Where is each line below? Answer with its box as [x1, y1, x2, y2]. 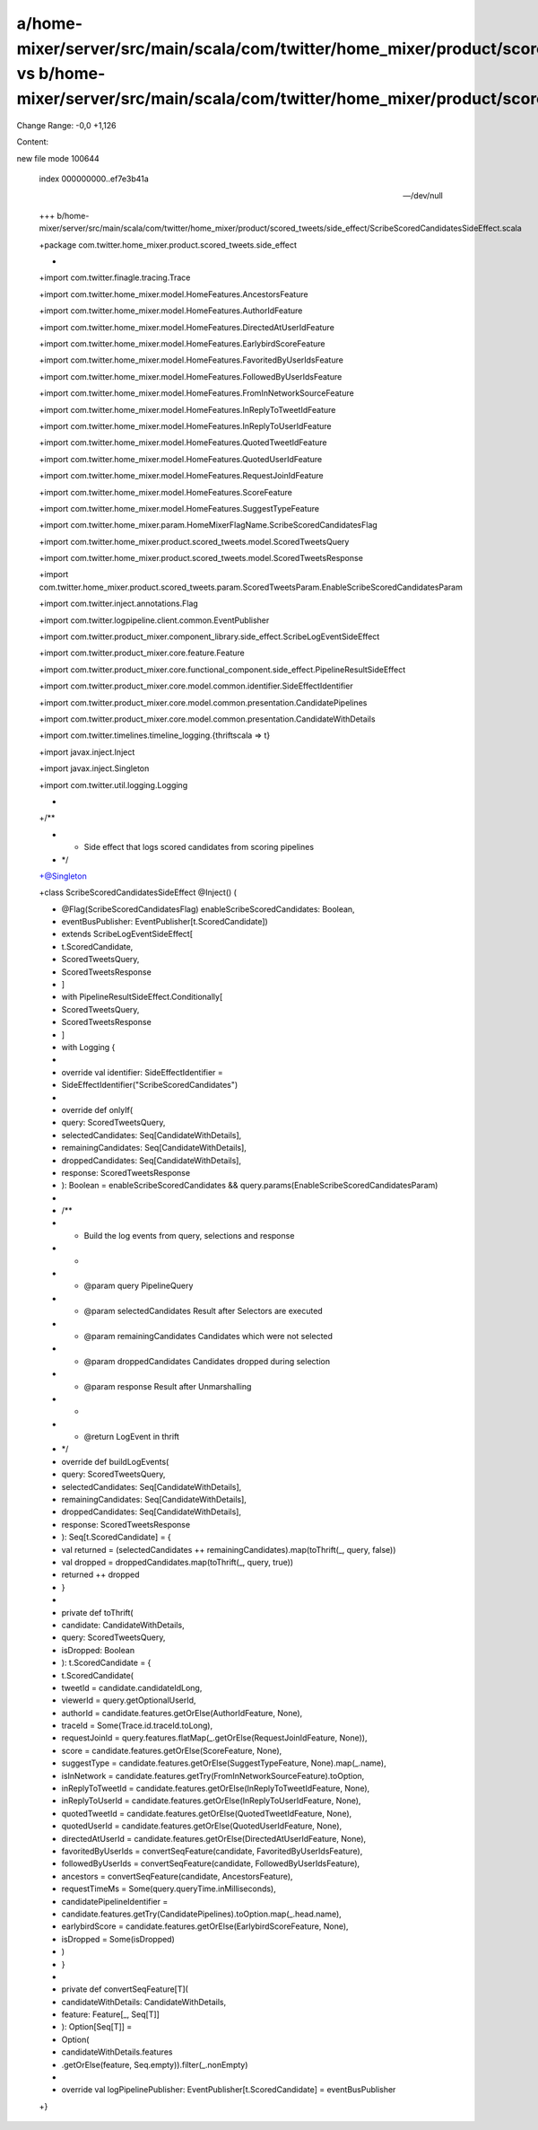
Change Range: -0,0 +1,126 [16, 119, 117, 130]
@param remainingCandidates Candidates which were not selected [83, 1330, 334, 1341]
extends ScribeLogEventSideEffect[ [61, 929, 193, 940]
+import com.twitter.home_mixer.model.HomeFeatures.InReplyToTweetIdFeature [39, 404, 336, 415]
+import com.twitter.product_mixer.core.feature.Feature [39, 647, 246, 659]
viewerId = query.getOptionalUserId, [61, 1695, 196, 1705]
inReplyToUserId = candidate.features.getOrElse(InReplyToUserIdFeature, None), [61, 1795, 361, 1806]
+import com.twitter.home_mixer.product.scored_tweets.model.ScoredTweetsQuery [39, 536, 350, 547]
